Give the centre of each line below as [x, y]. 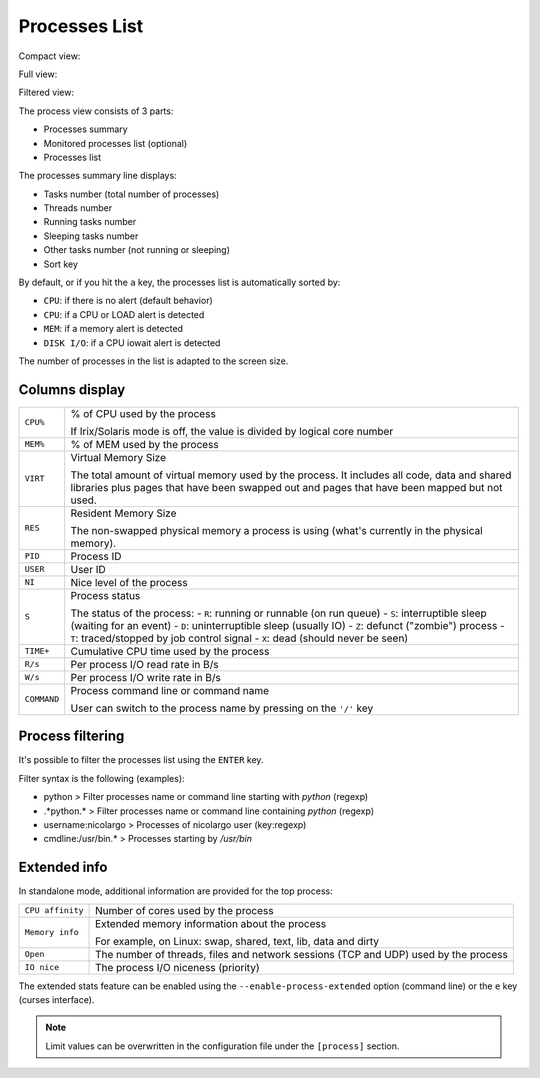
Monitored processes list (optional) [115, 143]
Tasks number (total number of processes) [131, 194]
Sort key [61, 264]
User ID [88, 569]
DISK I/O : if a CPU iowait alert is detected [132, 342]
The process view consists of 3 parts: [96, 111]
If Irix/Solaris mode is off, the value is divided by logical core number [232, 431]
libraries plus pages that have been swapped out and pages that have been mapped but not [286, 487]
